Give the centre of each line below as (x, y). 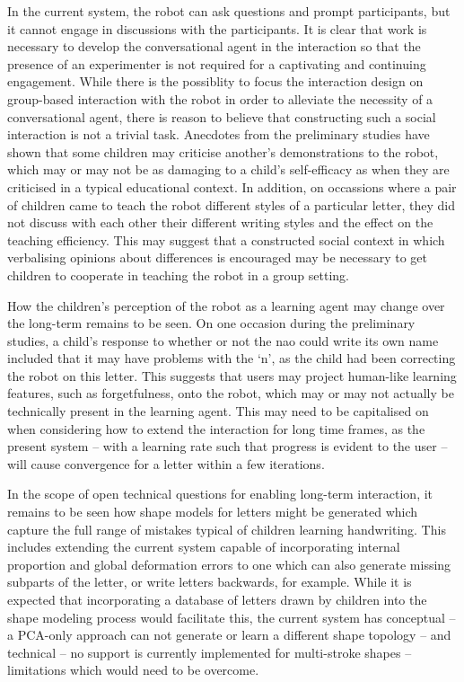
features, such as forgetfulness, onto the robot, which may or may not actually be (231, 393)
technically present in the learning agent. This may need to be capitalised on (218, 411)
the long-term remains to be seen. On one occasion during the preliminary (211, 323)
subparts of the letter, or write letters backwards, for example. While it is (210, 582)
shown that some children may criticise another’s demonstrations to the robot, (223, 151)
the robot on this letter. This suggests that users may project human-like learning (232, 375)
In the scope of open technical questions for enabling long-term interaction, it (220, 494)
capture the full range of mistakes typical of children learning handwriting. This (227, 529)
